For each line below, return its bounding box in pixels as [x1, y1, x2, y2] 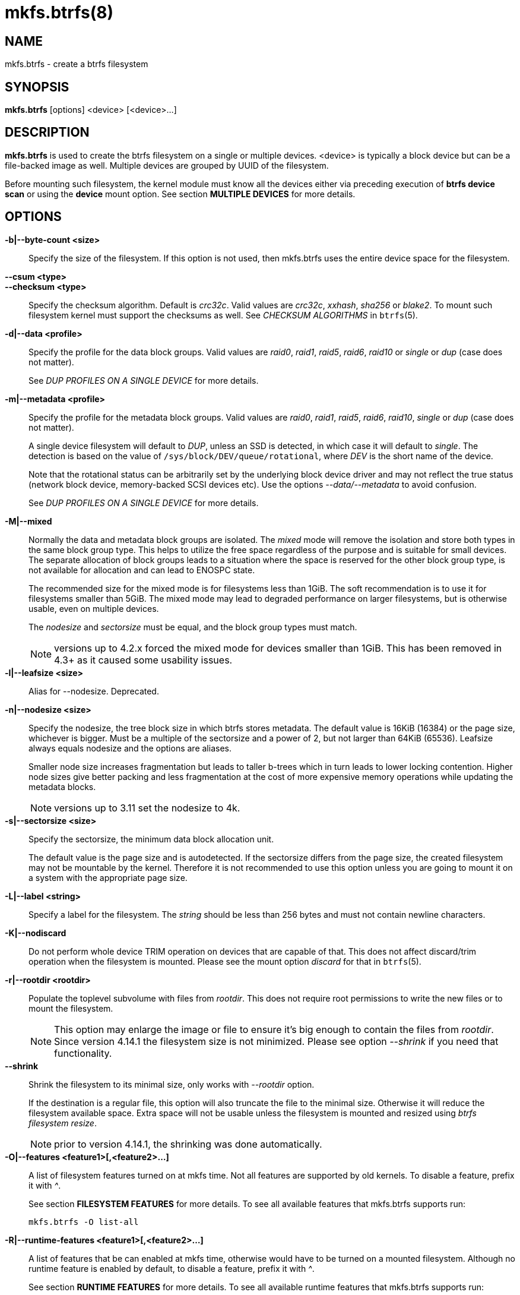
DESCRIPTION [5, 125, 90, 140]
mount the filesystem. [28, 1003, 113, 1013]
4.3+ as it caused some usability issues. [54, 653, 233, 666]
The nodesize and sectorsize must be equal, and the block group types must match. [28, 621, 357, 632]
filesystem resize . [28, 1117, 97, 1128]
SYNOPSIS [5, 79, 69, 94]
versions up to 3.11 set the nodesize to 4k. [54, 801, 240, 814]
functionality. [54, 1047, 112, 1059]
